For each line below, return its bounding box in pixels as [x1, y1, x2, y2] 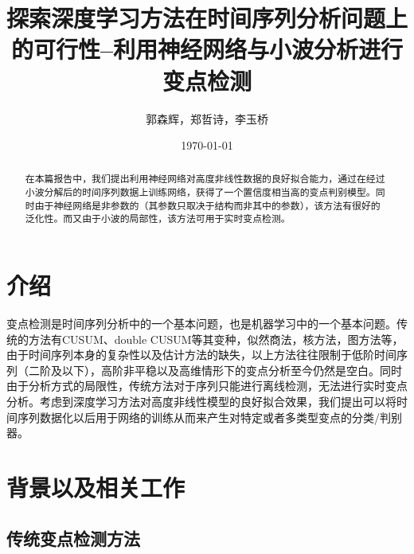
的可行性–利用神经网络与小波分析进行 [10, 33, 404, 65]
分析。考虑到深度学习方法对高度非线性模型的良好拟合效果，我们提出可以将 [6, 393, 396, 410]
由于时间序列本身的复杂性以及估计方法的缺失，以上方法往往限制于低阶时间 [6, 346, 396, 363]
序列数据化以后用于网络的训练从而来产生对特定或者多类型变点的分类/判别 [17, 408, 402, 425]
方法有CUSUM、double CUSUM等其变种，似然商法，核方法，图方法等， [28, 330, 404, 347]
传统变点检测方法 [6, 525, 140, 550]
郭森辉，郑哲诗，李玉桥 [146, 110, 268, 127]
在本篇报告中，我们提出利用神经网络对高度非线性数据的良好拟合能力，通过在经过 [25, 172, 385, 185]
